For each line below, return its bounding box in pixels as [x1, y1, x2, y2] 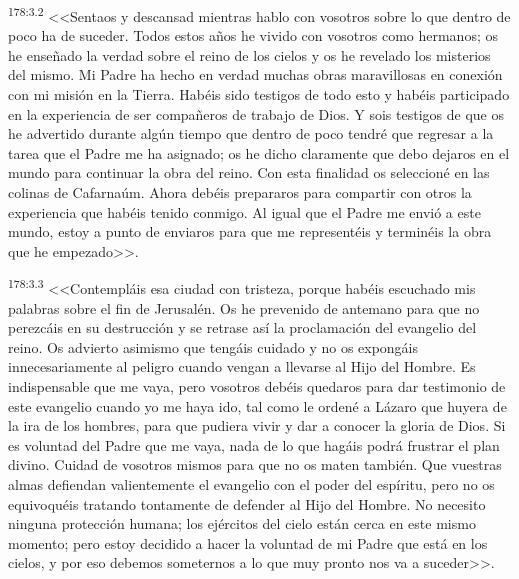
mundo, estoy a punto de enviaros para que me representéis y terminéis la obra [8, 221, 492, 242]
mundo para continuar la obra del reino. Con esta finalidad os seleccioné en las [8, 162, 490, 183]
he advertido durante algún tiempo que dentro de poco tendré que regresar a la [8, 123, 494, 144]
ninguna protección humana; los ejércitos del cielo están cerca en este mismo [8, 513, 476, 534]
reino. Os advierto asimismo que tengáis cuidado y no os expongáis [8, 336, 419, 357]
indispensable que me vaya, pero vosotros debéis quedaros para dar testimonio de [8, 376, 506, 396]
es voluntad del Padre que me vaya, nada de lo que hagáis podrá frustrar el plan [8, 434, 500, 455]
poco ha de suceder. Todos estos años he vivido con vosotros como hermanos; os [8, 25, 498, 46]
